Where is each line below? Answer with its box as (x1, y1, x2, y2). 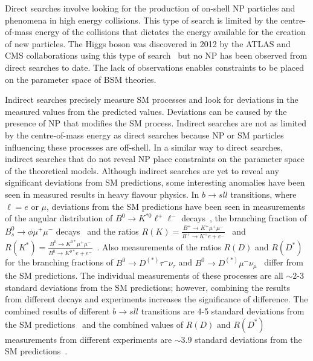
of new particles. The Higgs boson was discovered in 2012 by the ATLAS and (5, 37, 291, 50)
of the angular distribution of (5, 212, 113, 224)
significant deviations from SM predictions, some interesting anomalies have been (5, 176, 305, 189)
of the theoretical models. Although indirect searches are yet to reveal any (5, 164, 279, 177)
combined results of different (5, 304, 110, 317)
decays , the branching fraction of (181, 212, 307, 224)
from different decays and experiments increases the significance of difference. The (5, 293, 308, 305)
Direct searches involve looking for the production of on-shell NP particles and (5, 2, 295, 14)
